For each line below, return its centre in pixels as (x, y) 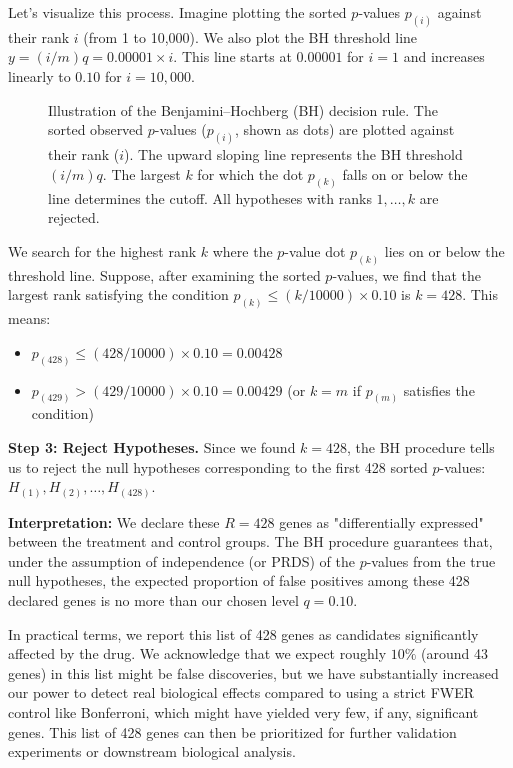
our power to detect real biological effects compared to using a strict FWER (241, 692)
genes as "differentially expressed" (381, 521)
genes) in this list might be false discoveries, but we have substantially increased (253, 672)
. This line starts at (232, 56)
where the (242, 250)
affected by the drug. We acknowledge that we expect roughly (197, 653)
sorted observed (96, 129)
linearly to (39, 76)
